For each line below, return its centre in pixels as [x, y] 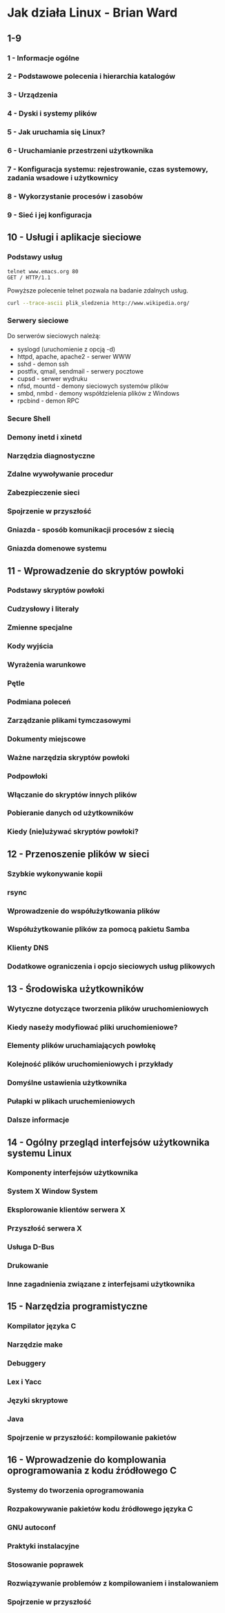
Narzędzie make [35, 1345]
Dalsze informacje [38, 1120]
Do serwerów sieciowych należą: [54, 335]
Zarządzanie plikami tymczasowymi [69, 720]
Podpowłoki [28, 776]
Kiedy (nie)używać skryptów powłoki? [73, 831]
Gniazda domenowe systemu [57, 549]
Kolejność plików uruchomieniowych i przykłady [90, 1064]
